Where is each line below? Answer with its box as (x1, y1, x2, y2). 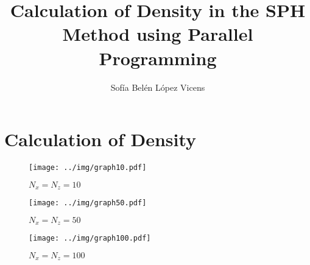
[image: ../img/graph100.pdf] (29, 234, 151, 243)
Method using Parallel (62, 21, 253, 46)
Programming (99, 45, 217, 70)
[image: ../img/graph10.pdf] (29, 163, 147, 172)
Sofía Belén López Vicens (110, 80, 205, 93)
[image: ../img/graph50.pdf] (29, 199, 147, 208)
